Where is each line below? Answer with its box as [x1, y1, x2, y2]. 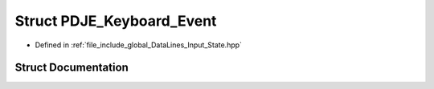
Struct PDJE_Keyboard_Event [14, 12, 217, 30]
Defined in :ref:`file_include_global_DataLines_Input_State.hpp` [35, 40, 243, 50]
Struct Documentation [14, 61, 129, 75]
